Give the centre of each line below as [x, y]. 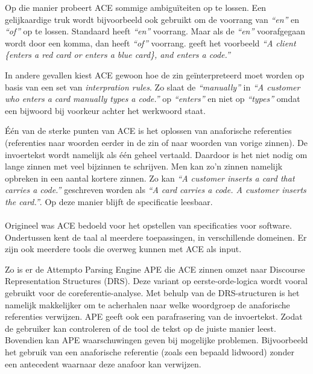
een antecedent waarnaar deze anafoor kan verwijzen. [103, 363]
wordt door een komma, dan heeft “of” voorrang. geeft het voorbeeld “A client [150, 43]
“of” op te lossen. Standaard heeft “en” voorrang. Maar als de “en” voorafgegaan [155, 31]
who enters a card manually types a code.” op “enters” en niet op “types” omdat [153, 99]
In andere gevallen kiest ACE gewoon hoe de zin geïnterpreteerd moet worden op [155, 74]
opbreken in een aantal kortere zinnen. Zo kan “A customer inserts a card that [150, 178]
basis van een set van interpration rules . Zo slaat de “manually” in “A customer [153, 87]
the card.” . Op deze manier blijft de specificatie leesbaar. [109, 201]
